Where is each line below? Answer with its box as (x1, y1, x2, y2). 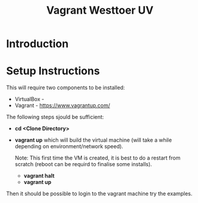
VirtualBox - (14, 96, 45, 103)
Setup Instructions (6, 64, 100, 78)
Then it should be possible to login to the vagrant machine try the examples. (6, 190, 193, 197)
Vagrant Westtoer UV (46, 4, 154, 17)
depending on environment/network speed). (14, 143, 124, 150)
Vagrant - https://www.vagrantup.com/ (14, 102, 111, 109)
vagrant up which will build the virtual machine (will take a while (14, 136, 172, 143)
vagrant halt (23, 172, 55, 179)
